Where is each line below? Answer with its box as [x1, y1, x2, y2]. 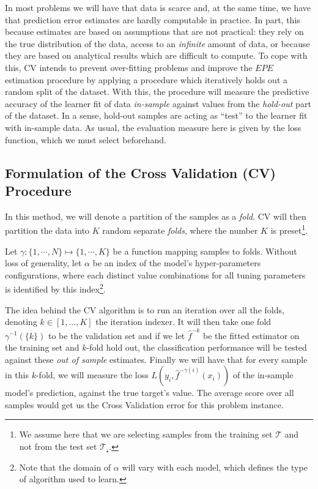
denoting [5, 315, 37, 328]
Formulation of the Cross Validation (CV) [5, 163, 276, 182]
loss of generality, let [5, 256, 82, 269]
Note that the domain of [19, 460, 111, 473]
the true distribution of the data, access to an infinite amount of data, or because [5, 37, 310, 50]
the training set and [5, 341, 79, 354]
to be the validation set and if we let [48, 329, 185, 342]
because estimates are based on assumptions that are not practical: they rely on [5, 25, 304, 38]
